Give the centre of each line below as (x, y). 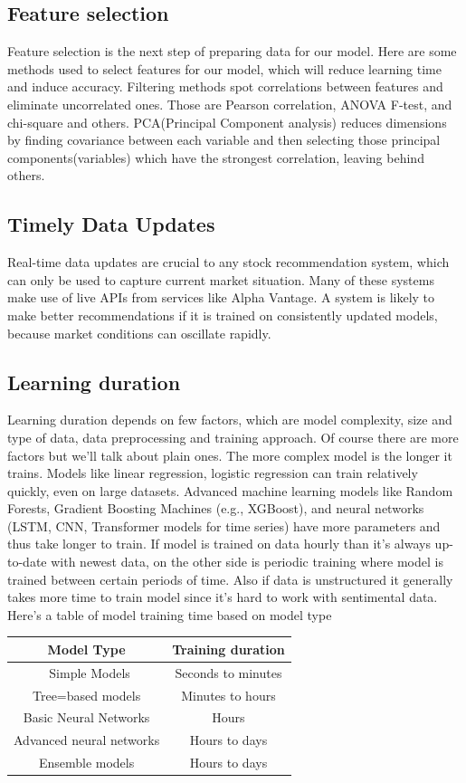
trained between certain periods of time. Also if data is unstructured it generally (230, 579)
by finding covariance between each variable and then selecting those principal (224, 140)
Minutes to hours (228, 695)
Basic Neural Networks (86, 717)
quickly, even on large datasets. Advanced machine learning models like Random (230, 490)
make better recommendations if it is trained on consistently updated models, (223, 315)
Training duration (228, 649)
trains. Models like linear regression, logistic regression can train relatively (213, 473)
